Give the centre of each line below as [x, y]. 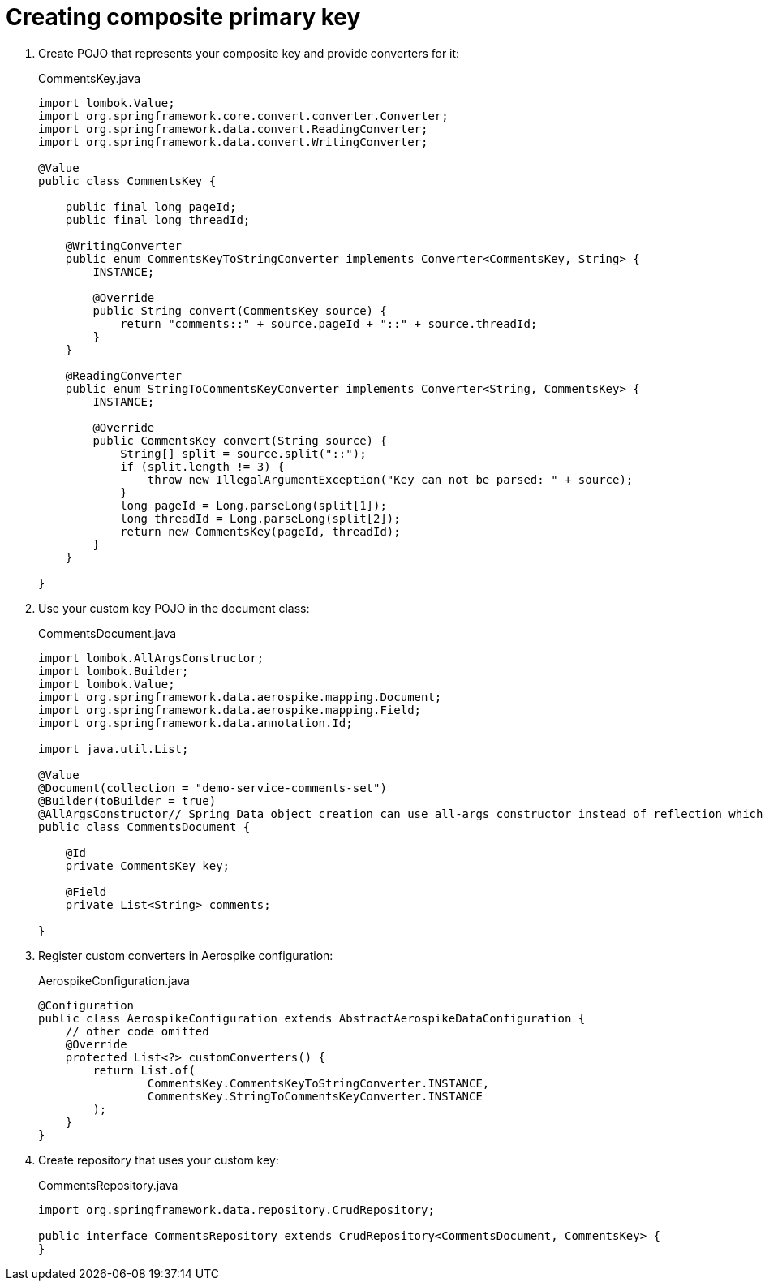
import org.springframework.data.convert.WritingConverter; [233, 142]
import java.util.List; [114, 749]
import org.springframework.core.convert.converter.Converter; [243, 116]
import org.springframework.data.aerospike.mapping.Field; [230, 710]
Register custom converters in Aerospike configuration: [186, 955]
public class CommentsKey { [127, 181]
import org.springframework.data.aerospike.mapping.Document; [240, 697]
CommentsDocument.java [107, 633]
